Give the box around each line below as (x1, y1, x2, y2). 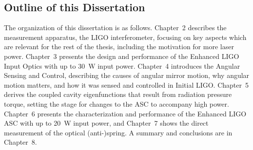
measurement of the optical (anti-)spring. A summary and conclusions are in (4, 127, 233, 137)
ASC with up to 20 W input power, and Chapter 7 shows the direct (4, 118, 209, 128)
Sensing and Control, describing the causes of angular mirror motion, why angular (4, 70, 250, 80)
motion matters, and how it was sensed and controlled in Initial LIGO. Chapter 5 (4, 79, 249, 90)
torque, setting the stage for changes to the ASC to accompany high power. (4, 98, 229, 109)
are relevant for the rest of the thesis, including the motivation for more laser (4, 41, 234, 52)
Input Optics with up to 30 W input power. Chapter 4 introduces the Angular (4, 60, 240, 71)
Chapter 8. (4, 137, 37, 147)
